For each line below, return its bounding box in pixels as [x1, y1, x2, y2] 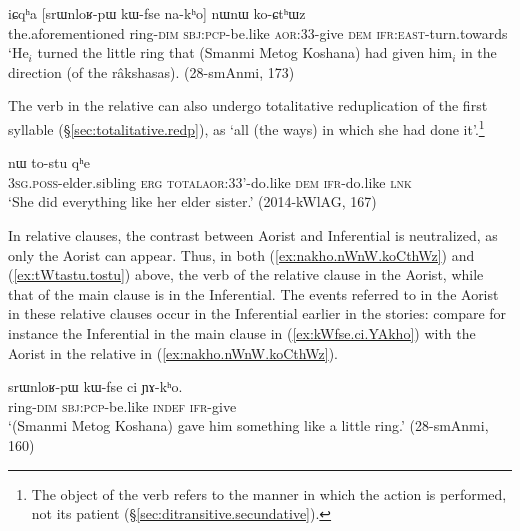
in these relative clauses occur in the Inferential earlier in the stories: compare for [8, 303, 507, 324]
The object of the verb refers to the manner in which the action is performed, [31, 483, 507, 504]
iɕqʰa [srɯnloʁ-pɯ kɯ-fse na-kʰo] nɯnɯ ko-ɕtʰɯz [8, 3, 306, 23]
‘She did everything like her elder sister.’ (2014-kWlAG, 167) [8, 191, 377, 212]
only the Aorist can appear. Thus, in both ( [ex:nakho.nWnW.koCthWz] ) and [8, 244, 475, 265]
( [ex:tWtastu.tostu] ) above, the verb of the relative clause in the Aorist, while [8, 264, 484, 285]
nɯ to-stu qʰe [8, 152, 90, 173]
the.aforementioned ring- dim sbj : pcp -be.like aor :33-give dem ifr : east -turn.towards [8, 22, 508, 43]
